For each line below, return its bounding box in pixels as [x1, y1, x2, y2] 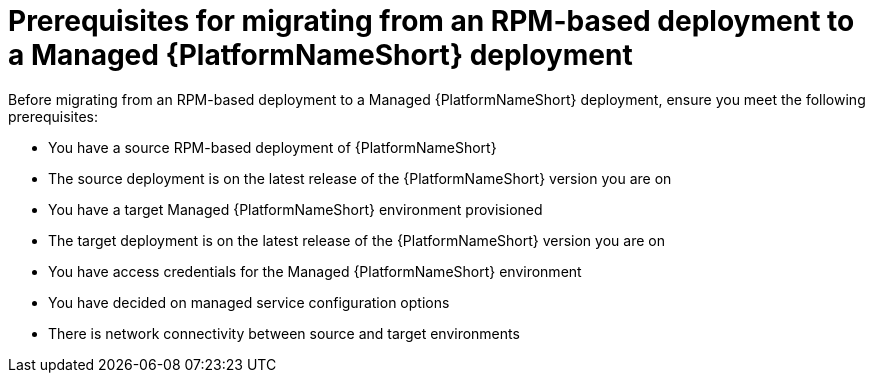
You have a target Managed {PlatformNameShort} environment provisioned [48, 200, 543, 218]
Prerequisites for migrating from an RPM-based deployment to [8, 4, 855, 38]
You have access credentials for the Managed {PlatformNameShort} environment [48, 262, 582, 280]
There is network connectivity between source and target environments [48, 324, 520, 342]
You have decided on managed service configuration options [48, 293, 450, 311]
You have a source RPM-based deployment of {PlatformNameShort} [48, 138, 497, 156]
